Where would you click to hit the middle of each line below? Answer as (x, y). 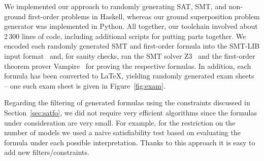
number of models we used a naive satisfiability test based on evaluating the (122, 132)
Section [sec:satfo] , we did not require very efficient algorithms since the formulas (130, 112)
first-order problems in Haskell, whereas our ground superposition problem (144, 16)
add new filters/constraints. (47, 152)
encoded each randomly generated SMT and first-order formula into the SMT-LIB (132, 46)
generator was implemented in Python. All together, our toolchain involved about (131, 26)
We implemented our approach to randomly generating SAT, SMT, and (115, 6)
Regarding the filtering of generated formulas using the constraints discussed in (127, 103)
